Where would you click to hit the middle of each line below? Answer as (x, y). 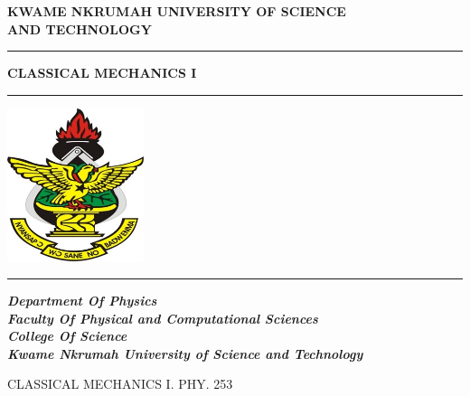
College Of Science (67, 336)
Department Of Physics (82, 300)
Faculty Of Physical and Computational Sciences (163, 318)
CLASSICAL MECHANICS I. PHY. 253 (120, 384)
